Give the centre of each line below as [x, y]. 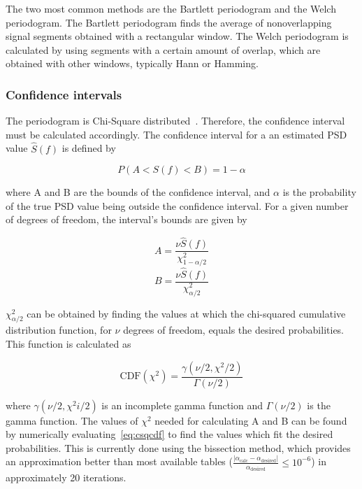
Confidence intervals [64, 94]
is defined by [89, 148]
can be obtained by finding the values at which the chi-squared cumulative [186, 313]
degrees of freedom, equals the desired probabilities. [233, 330]
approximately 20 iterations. [66, 477]
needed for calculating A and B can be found [251, 420]
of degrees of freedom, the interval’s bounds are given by [126, 219]
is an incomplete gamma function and [182, 405]
